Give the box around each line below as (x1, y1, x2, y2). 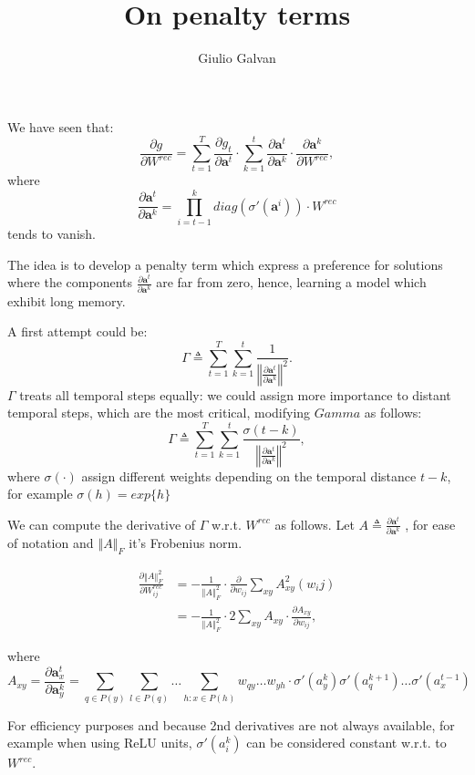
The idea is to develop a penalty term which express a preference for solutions (7, 254, 443, 274)
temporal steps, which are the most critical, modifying (7, 403, 311, 422)
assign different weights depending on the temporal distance (81, 466, 417, 485)
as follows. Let (274, 514, 355, 533)
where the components (7, 273, 132, 292)
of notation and (7, 533, 94, 553)
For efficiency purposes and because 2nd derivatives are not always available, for (7, 715, 455, 734)
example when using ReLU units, (7, 733, 192, 752)
